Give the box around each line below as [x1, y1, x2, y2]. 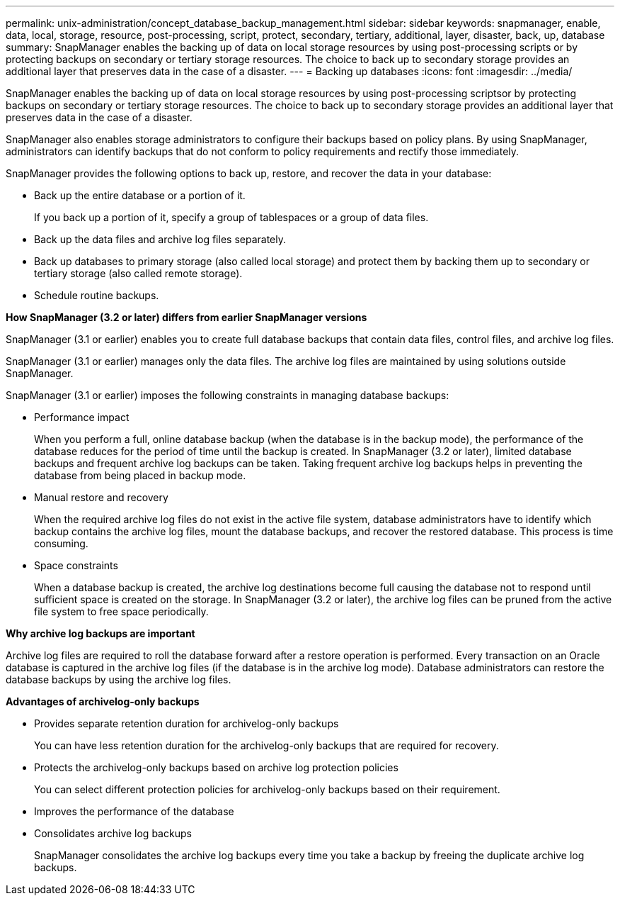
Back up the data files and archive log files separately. [34, 233, 286, 245]
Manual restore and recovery [34, 491, 168, 503]
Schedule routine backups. [34, 289, 159, 301]
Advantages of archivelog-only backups [6, 695, 200, 707]
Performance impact [34, 411, 130, 423]
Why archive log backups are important [6, 627, 195, 639]
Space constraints [34, 559, 118, 571]
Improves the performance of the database [34, 805, 234, 817]
